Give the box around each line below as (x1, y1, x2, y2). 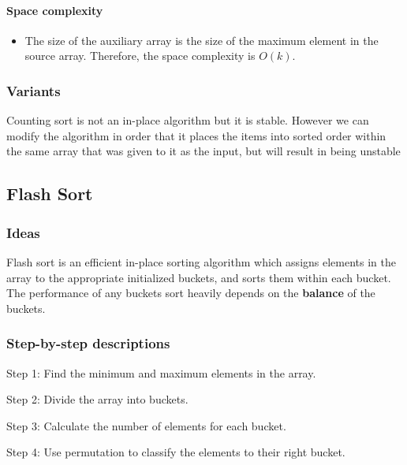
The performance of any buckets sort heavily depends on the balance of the (6, 285, 375, 301)
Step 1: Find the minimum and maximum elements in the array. (6, 364, 316, 381)
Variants (6, 80, 61, 100)
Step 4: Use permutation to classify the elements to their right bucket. (6, 444, 345, 460)
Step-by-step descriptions (6, 333, 170, 353)
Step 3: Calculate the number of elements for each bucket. (6, 417, 286, 433)
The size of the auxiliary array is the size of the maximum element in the (24, 32, 379, 48)
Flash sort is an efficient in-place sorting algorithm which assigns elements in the (6, 253, 396, 270)
